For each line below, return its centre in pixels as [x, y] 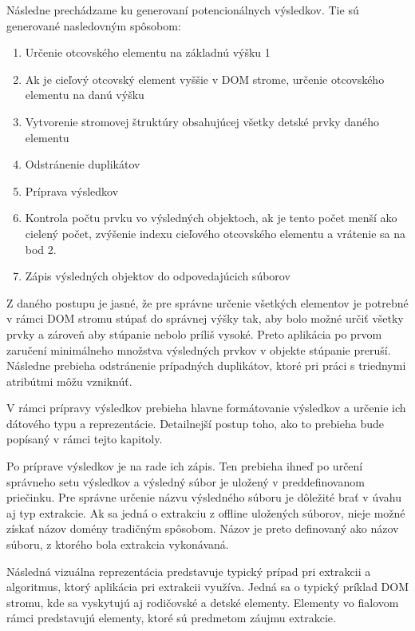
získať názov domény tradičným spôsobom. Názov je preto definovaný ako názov [203, 528]
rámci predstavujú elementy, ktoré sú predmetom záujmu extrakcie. [171, 618]
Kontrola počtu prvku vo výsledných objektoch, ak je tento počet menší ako [211, 218]
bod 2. [41, 249]
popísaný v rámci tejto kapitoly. [85, 439]
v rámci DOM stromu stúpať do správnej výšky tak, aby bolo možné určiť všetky [205, 318]
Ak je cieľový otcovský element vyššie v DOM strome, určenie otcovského [205, 79]
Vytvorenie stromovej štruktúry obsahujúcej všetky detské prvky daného [202, 121]
